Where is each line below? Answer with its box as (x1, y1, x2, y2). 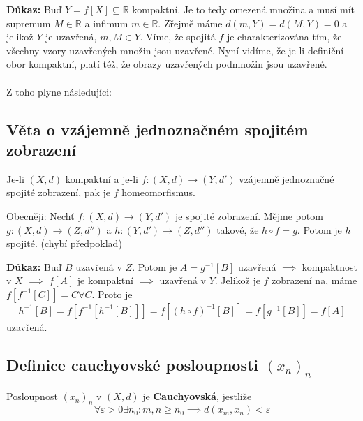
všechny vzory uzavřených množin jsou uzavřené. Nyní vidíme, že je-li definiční (6, 43, 344, 57)
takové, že (216, 222, 259, 237)
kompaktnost (302, 259, 357, 274)
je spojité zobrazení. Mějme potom (175, 208, 323, 223)
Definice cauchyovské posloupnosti (6, 353, 259, 375)
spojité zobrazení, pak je (6, 185, 111, 200)
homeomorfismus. (121, 185, 195, 200)
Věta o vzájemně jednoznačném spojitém (6, 118, 309, 140)
